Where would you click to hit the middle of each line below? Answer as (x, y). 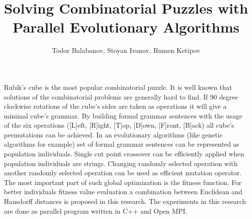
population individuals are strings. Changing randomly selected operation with (121, 163)
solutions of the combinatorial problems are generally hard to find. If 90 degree (121, 96)
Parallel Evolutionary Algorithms (126, 27)
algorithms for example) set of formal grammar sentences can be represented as (122, 144)
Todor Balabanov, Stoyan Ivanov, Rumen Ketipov (126, 50)
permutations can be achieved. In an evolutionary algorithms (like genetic (113, 134)
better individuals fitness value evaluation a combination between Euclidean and (123, 192)
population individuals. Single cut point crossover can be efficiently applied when (124, 154)
